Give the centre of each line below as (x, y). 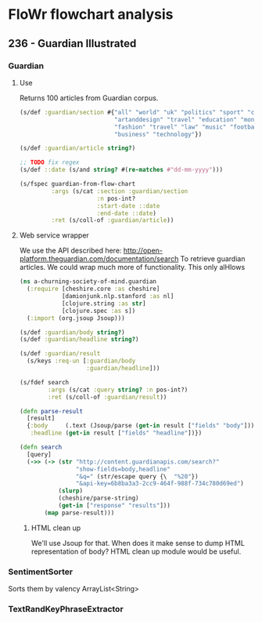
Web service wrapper (54, 235)
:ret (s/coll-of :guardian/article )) (113, 220)
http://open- (143, 251)
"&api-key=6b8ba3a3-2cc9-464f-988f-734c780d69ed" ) (160, 484)
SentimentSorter (40, 572)
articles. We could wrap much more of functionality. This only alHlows (132, 267)
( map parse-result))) (79, 513)
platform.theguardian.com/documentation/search (99, 259)
